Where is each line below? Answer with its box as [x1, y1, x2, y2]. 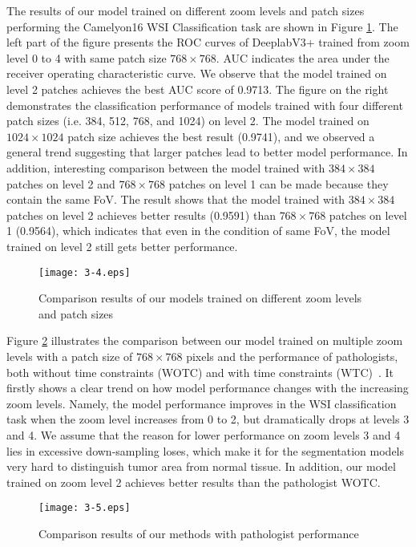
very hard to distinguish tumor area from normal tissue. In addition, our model [6, 458, 396, 475]
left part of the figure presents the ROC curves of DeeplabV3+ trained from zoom [6, 34, 410, 51]
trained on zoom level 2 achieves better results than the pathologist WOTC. [6, 473, 381, 490]
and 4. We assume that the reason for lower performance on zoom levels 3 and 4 [6, 426, 401, 443]
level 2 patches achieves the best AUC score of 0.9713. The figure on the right [6, 80, 389, 97]
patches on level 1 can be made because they [168, 175, 389, 192]
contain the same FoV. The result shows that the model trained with [6, 191, 345, 208]
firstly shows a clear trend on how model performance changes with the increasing [6, 379, 409, 396]
